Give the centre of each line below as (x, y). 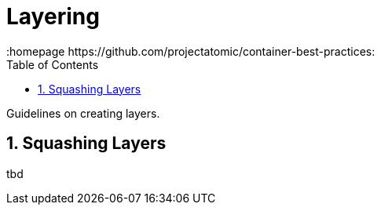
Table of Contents (53, 64)
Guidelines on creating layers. (83, 113)
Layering (53, 16)
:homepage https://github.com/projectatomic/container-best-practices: (191, 51)
